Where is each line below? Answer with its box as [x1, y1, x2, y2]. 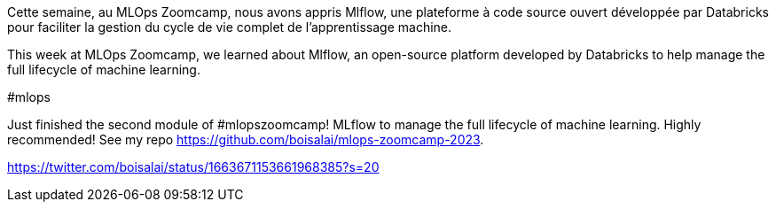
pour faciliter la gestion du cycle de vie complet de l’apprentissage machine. [7, 19, 452, 35]
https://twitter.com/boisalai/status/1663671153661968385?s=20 [7, 159, 380, 174]
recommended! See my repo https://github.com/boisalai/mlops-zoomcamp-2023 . [7, 132, 484, 147]
